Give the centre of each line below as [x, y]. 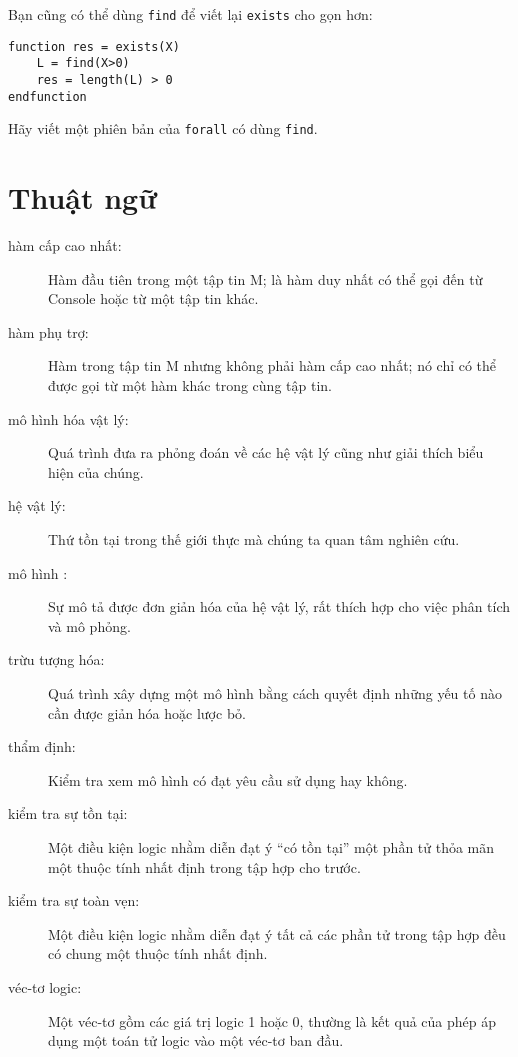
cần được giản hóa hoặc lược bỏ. [147, 712]
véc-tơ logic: [45, 986]
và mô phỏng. [89, 625]
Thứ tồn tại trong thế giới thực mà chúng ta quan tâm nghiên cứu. [254, 539]
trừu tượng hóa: [56, 659]
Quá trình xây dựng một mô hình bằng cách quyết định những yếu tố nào [275, 692]
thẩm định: [42, 746]
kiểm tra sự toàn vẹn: [74, 900]
